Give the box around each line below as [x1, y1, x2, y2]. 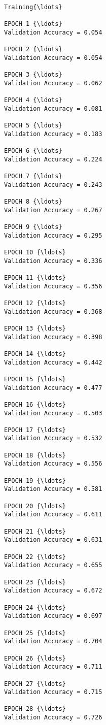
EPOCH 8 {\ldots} [4, 198, 62, 206]
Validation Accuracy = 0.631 [4, 536, 102, 544]
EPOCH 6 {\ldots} [4, 147, 62, 155]
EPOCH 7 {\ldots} [4, 173, 62, 180]
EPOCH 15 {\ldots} [4, 375, 66, 383]
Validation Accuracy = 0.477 [4, 384, 102, 391]
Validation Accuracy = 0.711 [4, 663, 102, 671]
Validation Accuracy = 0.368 [4, 308, 102, 315]
